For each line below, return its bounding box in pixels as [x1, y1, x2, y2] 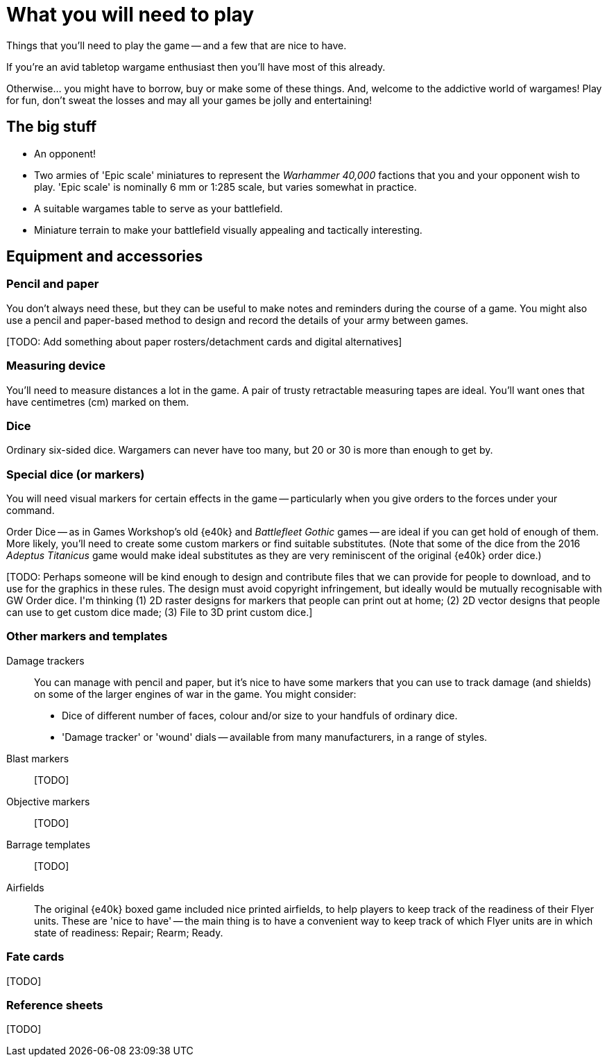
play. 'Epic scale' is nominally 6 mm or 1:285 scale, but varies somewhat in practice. [34, 180, 417, 193]
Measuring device [6, 359, 105, 373]
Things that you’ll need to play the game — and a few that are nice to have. [6, 39, 347, 51]
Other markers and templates [6, 629, 168, 644]
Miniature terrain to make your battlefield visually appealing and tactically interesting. [34, 223, 422, 236]
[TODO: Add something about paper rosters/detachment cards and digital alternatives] [6, 335, 402, 348]
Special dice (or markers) [6, 467, 145, 481]
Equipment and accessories [6, 248, 203, 266]
